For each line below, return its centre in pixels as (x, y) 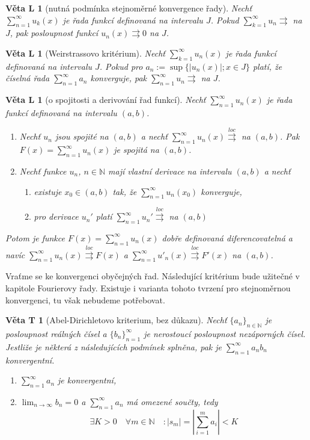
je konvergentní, (87, 380)
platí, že (267, 66)
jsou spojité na (82, 136)
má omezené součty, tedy (172, 401)
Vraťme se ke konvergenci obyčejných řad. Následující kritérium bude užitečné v (153, 276)
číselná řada (28, 78)
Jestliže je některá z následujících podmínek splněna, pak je (114, 346)
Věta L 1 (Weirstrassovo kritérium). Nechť (85, 53)
